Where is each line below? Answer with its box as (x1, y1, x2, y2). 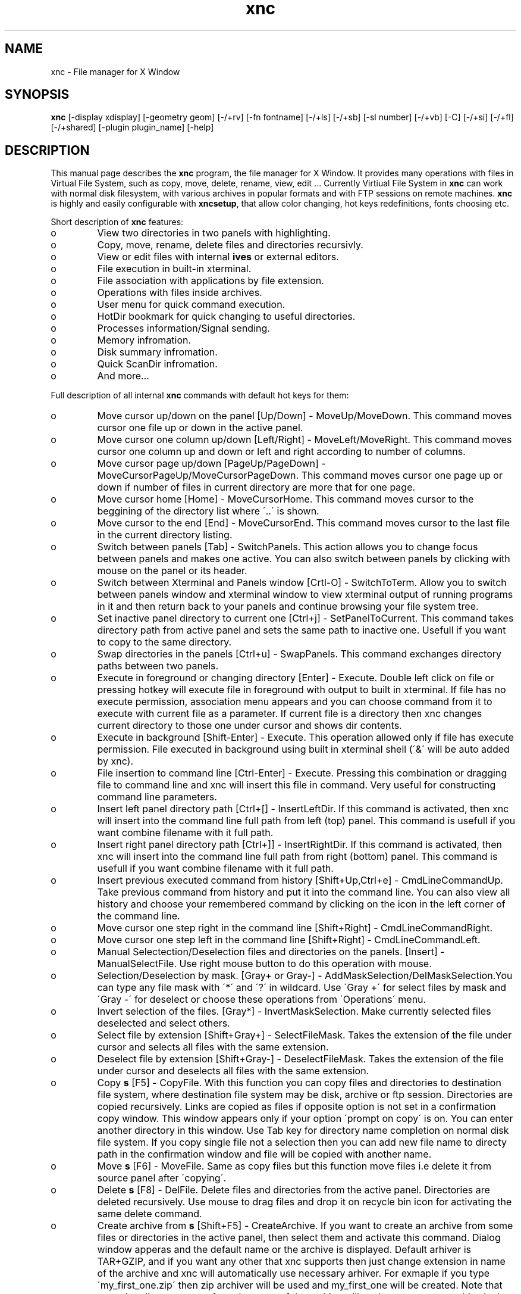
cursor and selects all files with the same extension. (97, 1041, 329, 1053)
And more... (97, 370, 149, 382)
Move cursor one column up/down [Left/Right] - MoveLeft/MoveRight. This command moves (97, 434, 512, 446)
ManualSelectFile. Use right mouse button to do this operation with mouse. (97, 958, 432, 970)
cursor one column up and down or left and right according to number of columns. (97, 445, 466, 458)
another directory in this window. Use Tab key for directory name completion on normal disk (97, 1124, 509, 1137)
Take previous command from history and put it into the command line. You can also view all (97, 886, 510, 899)
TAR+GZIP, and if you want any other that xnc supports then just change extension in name (97, 1255, 506, 1268)
